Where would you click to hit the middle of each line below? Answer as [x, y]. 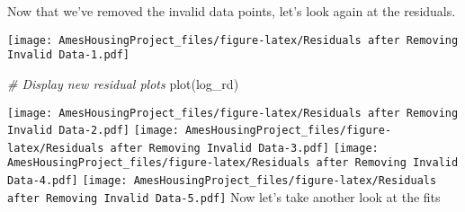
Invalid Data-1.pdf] [69, 55]
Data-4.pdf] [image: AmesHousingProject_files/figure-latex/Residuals [222, 181]
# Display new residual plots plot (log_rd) [123, 83]
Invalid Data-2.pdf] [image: [93, 131]
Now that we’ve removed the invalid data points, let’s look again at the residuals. [232, 11]
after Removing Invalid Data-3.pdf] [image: [244, 148]
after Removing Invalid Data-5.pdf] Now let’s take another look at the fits [224, 196]
